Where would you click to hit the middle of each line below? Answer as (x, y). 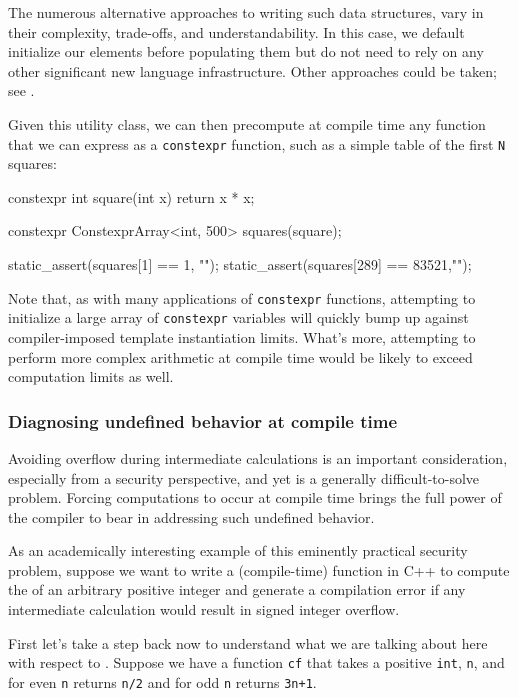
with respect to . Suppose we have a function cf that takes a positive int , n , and (256, 662)
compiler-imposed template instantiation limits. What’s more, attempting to (242, 336)
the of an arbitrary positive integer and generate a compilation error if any (237, 589)
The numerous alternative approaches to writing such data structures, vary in (246, 12)
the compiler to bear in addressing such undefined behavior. (191, 516)
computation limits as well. (91, 376)
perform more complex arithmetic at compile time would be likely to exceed (240, 356)
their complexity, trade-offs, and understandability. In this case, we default (236, 31)
